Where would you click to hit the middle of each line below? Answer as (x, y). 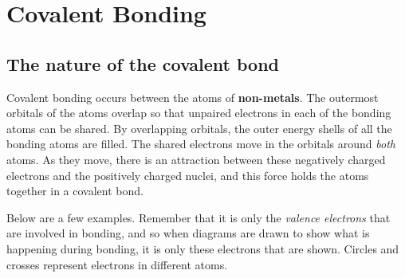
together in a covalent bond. (75, 191)
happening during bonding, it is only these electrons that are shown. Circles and (203, 248)
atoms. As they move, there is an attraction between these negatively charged (196, 159)
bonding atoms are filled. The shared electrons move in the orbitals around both (201, 144)
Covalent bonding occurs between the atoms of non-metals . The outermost (193, 97)
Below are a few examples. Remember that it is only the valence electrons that (199, 217)
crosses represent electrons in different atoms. (117, 264)
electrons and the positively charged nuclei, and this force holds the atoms (188, 175)
